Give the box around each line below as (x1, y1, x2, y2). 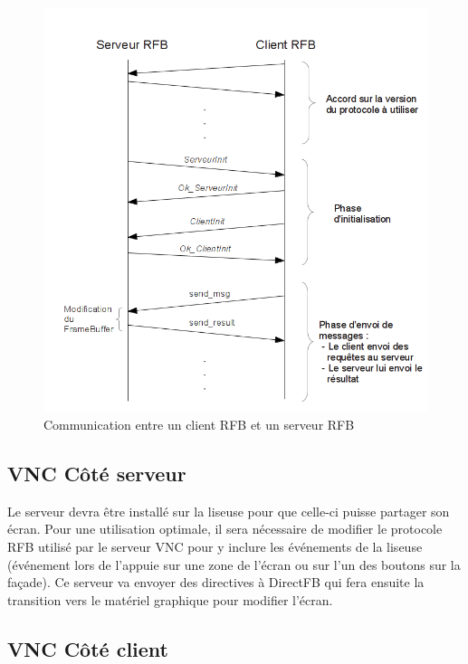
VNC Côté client (7, 634, 168, 662)
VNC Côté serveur (7, 459, 186, 487)
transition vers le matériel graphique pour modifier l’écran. (7, 590, 333, 609)
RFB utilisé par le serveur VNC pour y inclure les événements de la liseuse (7, 536, 423, 555)
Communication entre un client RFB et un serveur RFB (43, 414, 355, 433)
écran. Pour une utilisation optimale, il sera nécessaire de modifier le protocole (7, 519, 443, 538)
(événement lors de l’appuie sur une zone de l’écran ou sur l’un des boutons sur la (7, 555, 461, 574)
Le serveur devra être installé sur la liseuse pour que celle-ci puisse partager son (7, 501, 450, 520)
